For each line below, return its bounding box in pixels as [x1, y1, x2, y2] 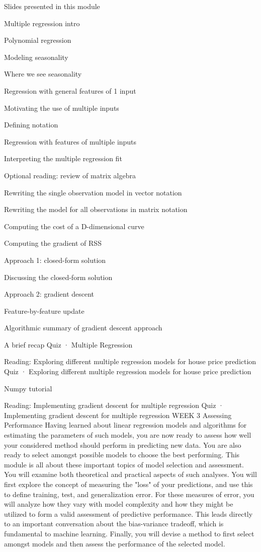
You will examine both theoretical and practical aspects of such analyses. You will [4, 469, 257, 479]
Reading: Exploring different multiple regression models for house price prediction [4, 356, 256, 367]
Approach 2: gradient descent [4, 289, 95, 299]
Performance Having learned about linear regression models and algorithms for [4, 420, 247, 430]
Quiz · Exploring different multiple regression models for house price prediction [4, 366, 251, 377]
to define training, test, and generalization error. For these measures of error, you [4, 489, 254, 499]
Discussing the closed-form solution [4, 271, 113, 282]
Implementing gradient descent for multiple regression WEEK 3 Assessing [4, 409, 232, 420]
